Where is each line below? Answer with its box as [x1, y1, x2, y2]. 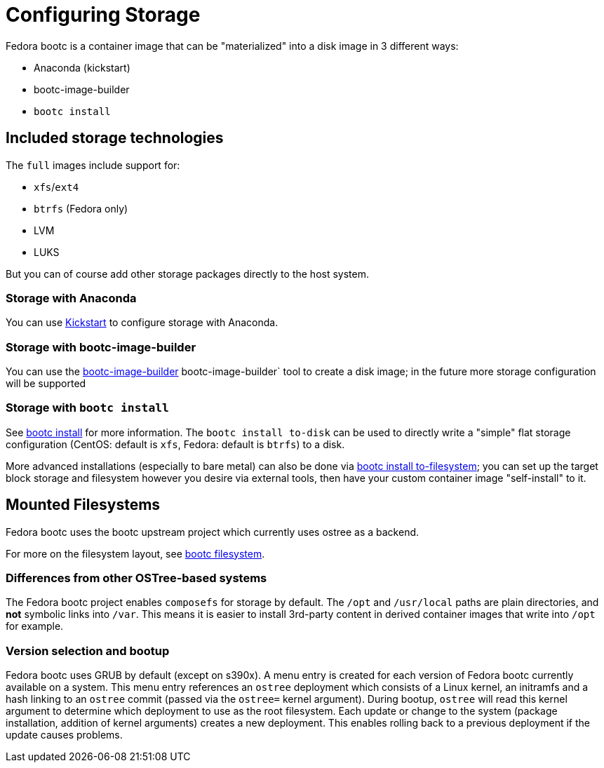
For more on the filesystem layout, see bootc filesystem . [6, 547, 265, 560]
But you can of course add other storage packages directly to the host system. [6, 267, 369, 280]
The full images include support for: [6, 159, 180, 171]
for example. [6, 620, 64, 633]
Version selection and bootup [6, 643, 170, 658]
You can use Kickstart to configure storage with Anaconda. [6, 316, 278, 329]
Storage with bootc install [6, 400, 169, 415]
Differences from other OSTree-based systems [6, 571, 267, 586]
